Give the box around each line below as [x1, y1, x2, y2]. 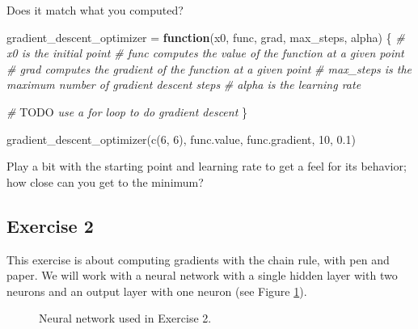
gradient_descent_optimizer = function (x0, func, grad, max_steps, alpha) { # [6, 28, 405, 45]
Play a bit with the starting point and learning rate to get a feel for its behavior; [6, 158, 407, 175]
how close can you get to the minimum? [6, 173, 204, 190]
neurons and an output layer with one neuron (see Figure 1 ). [6, 282, 307, 299]
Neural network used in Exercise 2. [39, 310, 212, 327]
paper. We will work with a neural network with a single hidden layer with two [6, 267, 398, 284]
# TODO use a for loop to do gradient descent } [6, 103, 247, 120]
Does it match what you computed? [6, 2, 184, 18]
